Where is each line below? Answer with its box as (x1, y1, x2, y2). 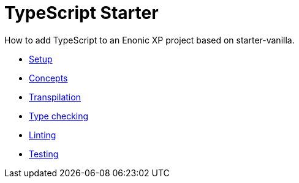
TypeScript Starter (4, 2, 159, 23)
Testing (29, 148, 59, 159)
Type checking (29, 110, 89, 121)
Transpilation (29, 91, 81, 102)
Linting (29, 129, 56, 140)
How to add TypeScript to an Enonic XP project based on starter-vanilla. (4, 34, 295, 45)
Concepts (29, 72, 68, 83)
